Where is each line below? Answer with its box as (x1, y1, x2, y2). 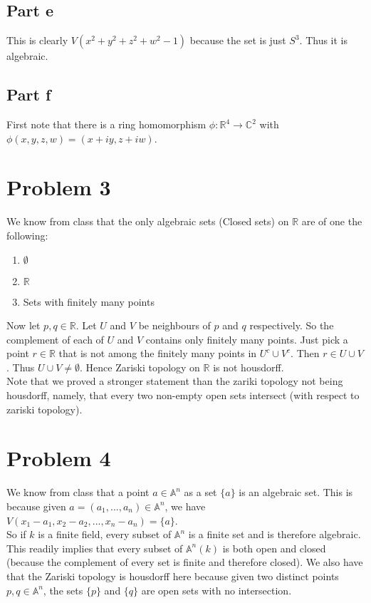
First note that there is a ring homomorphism (6, 117, 207, 131)
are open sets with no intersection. (141, 582, 292, 597)
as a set (184, 485, 217, 500)
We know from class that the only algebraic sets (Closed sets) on (6, 214, 289, 229)
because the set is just (189, 33, 286, 48)
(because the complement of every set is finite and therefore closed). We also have (6, 555, 363, 569)
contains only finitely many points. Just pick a (145, 331, 348, 346)
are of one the (301, 214, 362, 229)
